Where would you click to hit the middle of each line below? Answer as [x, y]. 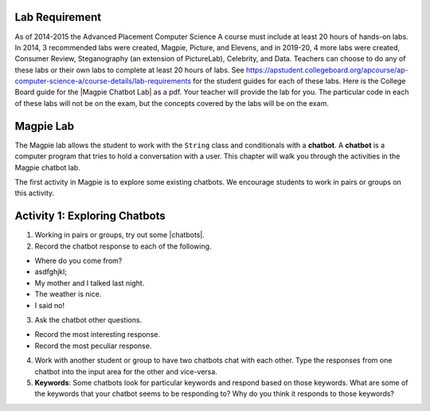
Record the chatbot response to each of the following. [123, 246]
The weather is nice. [68, 294]
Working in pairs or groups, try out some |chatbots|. [119, 235]
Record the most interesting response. [98, 335]
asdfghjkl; [51, 272]
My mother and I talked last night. [90, 283]
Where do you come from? [78, 261]
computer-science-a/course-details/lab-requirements [103, 81]
